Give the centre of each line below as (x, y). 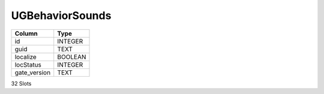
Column (26, 33)
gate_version (33, 73)
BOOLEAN (72, 57)
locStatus (28, 64)
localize (26, 57)
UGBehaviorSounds (61, 15)
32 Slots (21, 83)
